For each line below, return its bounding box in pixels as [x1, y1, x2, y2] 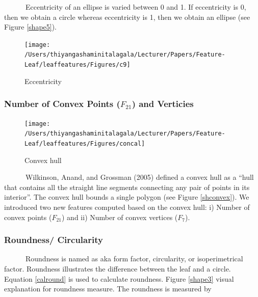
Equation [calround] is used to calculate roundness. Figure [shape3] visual [4, 273, 234, 284]
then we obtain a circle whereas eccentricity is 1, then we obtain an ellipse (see [4, 11, 250, 22]
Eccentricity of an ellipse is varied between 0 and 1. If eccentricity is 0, [25, 2, 246, 12]
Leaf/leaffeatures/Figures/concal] [24, 140, 145, 147]
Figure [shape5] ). [4, 21, 57, 32]
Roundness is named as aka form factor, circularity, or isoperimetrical [25, 253, 243, 264]
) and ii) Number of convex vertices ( [62, 211, 178, 222]
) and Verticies [132, 97, 194, 110]
